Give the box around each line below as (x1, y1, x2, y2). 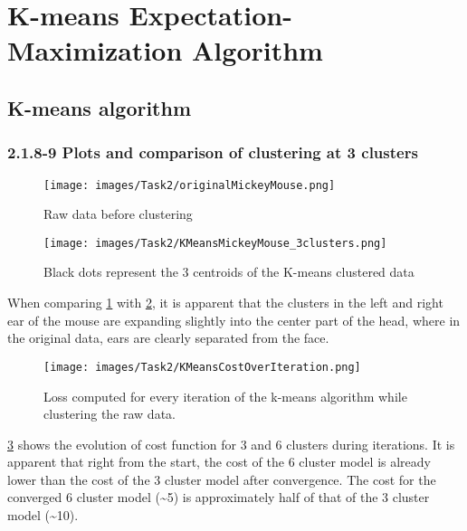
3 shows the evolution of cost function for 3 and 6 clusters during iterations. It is (7, 434, 455, 453)
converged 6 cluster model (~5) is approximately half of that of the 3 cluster (7, 488, 430, 507)
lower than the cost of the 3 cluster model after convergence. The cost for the (7, 469, 436, 488)
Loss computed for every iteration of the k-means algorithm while (43, 386, 407, 405)
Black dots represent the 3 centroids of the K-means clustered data (43, 262, 415, 281)
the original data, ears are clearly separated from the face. (7, 328, 329, 347)
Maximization (7, 32, 183, 69)
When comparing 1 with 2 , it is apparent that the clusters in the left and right (7, 293, 443, 312)
